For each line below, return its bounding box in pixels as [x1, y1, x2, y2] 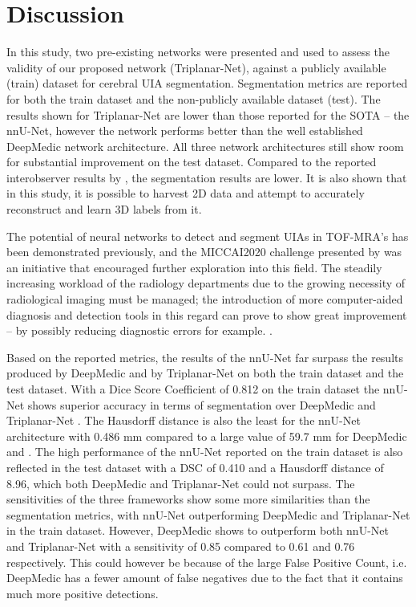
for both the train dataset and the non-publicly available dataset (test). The [6, 90, 381, 107]
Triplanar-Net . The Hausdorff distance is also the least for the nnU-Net [6, 412, 361, 429]
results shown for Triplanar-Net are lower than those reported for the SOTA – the [6, 106, 410, 123]
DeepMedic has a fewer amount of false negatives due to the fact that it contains [6, 569, 403, 586]
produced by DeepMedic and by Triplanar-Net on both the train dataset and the [6, 365, 404, 381]
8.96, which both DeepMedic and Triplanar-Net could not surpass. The [6, 475, 355, 491]
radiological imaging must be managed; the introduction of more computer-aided [6, 291, 403, 308]
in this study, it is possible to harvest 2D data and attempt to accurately [6, 185, 365, 202]
